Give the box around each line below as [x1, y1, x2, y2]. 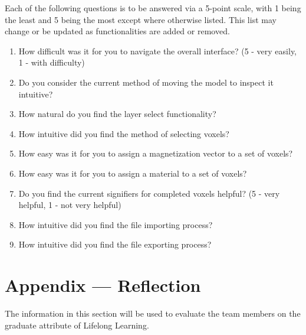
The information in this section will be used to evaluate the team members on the [5, 307, 301, 320]
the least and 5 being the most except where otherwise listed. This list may [5, 13, 277, 25]
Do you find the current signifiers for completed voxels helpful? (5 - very [18, 187, 280, 199]
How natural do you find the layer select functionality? [18, 108, 216, 120]
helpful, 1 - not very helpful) [18, 199, 121, 211]
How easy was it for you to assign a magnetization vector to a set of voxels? [18, 147, 293, 160]
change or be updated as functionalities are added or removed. [5, 25, 230, 37]
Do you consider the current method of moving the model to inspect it [18, 76, 274, 88]
